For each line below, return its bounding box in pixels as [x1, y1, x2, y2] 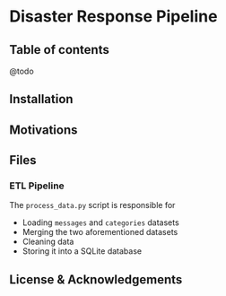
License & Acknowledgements [9, 272, 183, 287]
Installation [9, 91, 74, 107]
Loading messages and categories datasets [22, 217, 179, 228]
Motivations [9, 122, 78, 137]
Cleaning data [22, 236, 74, 248]
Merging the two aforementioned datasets [22, 227, 178, 238]
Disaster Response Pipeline [9, 6, 218, 27]
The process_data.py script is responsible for [9, 200, 176, 211]
